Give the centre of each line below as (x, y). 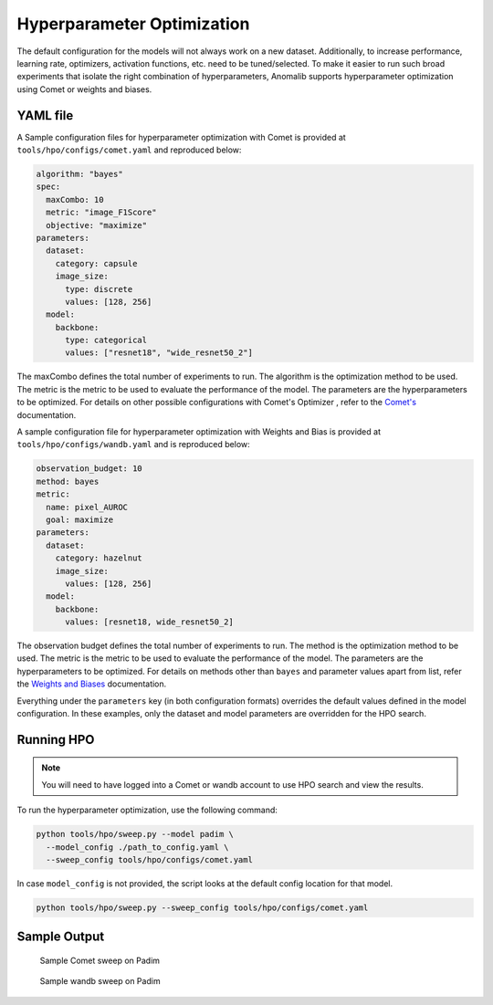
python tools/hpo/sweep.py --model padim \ (135, 834)
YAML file (45, 115)
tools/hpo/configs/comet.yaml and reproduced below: (129, 150)
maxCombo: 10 (75, 199)
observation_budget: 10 (89, 469)
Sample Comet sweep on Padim (100, 960)
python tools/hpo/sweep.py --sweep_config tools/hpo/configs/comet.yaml (202, 907)
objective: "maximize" (97, 225)
